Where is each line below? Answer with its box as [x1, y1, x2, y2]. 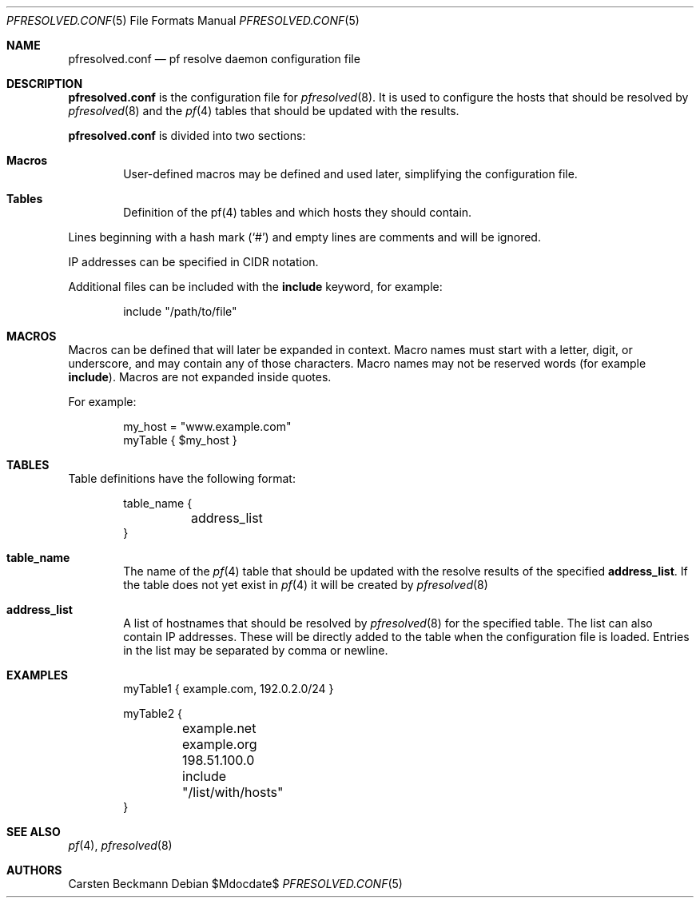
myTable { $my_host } [123, 433, 237, 447]
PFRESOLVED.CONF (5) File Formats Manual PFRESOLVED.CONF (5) [6, 14, 360, 27]
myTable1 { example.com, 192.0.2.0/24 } [123, 682, 334, 695]
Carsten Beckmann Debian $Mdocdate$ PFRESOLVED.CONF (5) [68, 877, 403, 890]
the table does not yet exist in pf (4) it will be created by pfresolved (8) [123, 578, 488, 591]
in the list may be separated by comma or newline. [123, 643, 388, 657]
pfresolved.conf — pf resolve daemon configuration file [68, 52, 360, 66]
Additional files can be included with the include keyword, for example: [68, 280, 443, 293]
